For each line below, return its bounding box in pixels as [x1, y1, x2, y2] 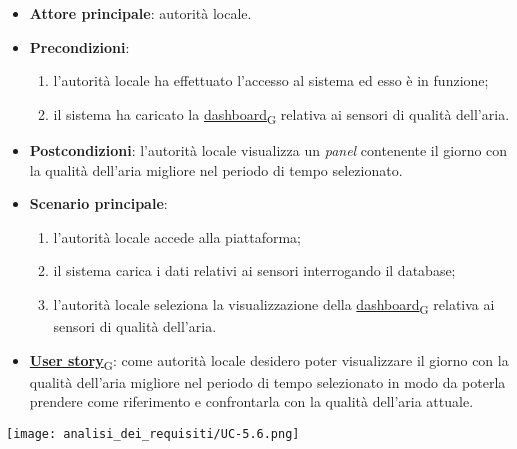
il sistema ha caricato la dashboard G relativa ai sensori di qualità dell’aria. [53, 103, 510, 127]
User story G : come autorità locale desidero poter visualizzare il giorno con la [29, 349, 509, 373]
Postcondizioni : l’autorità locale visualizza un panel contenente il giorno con [29, 139, 508, 160]
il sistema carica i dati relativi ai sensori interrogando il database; [53, 260, 456, 281]
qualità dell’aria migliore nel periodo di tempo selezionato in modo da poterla [29, 371, 506, 392]
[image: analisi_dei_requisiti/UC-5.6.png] [6, 426, 300, 441]
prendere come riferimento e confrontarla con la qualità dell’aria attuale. [29, 391, 474, 412]
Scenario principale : [29, 193, 168, 214]
